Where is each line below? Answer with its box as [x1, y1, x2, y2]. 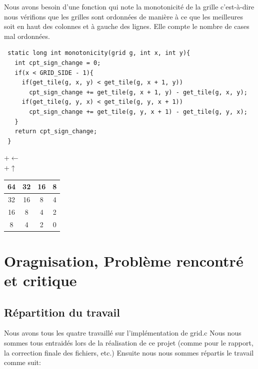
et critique [4, 270, 77, 290]
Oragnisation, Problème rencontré [4, 250, 243, 271]
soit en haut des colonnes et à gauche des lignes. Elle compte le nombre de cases [4, 21, 249, 31]
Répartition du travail [4, 304, 120, 320]
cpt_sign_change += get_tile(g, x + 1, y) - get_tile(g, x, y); [29, 88, 247, 96]
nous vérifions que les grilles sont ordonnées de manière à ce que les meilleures [4, 11, 243, 21]
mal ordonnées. [4, 30, 50, 41]
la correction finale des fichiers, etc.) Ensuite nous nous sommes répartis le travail [4, 347, 254, 358]
